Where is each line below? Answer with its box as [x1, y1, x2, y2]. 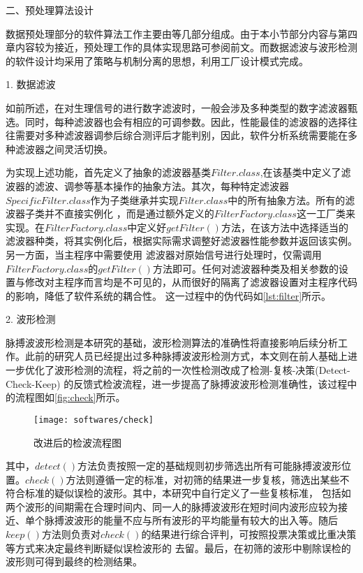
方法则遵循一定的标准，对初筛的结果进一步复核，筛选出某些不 [66, 472, 350, 486]
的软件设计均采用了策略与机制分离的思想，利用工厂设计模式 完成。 [6, 53, 309, 68]
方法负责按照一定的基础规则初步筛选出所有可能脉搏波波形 [77, 458, 341, 473]
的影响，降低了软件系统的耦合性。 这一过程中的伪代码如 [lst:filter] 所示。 [6, 288, 332, 303]
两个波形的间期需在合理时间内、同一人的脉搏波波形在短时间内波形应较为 [6, 499, 338, 514]
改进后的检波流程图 [34, 435, 121, 449]
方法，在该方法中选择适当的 [221, 219, 348, 234]
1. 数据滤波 [6, 77, 56, 92]
